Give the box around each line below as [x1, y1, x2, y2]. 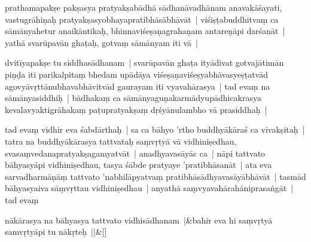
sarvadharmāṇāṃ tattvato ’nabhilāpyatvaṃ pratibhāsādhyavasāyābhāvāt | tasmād [5, 170, 306, 182]
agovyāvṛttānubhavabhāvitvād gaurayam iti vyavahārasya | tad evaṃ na [5, 79, 270, 92]
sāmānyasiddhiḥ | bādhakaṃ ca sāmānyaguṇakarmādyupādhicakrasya [5, 91, 262, 104]
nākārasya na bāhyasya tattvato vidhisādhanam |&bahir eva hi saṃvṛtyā [5, 213, 273, 226]
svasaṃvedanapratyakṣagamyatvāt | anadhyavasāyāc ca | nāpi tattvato [5, 146, 266, 159]
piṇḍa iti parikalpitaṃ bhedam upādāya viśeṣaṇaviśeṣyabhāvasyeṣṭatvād [5, 68, 268, 80]
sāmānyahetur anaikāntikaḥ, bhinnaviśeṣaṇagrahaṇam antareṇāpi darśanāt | [5, 24, 285, 37]
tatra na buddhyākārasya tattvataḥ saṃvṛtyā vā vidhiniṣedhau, [5, 134, 237, 147]
